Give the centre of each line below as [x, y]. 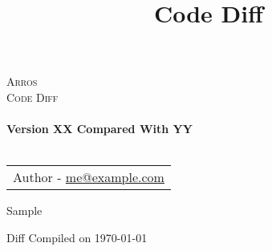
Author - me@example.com [89, 177]
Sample [24, 211]
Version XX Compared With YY [99, 129]
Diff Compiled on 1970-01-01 [77, 237]
